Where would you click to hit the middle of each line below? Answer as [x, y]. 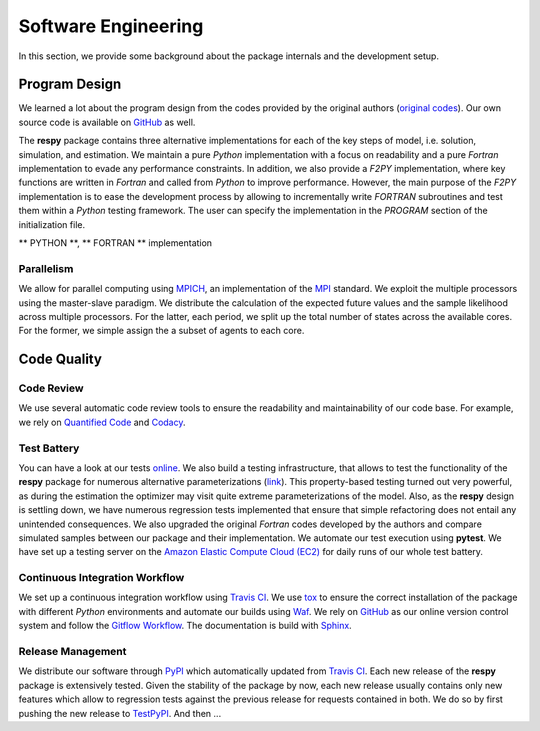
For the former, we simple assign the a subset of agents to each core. [161, 331]
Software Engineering [111, 26]
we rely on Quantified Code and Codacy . [102, 422]
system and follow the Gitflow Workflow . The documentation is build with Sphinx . [185, 626]
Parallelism [46, 268]
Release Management [72, 651]
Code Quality [60, 359]
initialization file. [51, 224]
